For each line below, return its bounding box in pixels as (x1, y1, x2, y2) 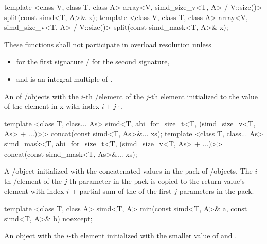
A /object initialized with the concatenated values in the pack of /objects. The (4, 165, 253, 176)
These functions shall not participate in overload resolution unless (4, 39, 211, 49)
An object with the (4, 230, 64, 241)
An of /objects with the (4, 90, 79, 101)
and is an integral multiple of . (16, 73, 113, 84)
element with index (4, 185, 64, 196)
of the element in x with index (4, 101, 100, 111)
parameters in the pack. (179, 185, 254, 196)
